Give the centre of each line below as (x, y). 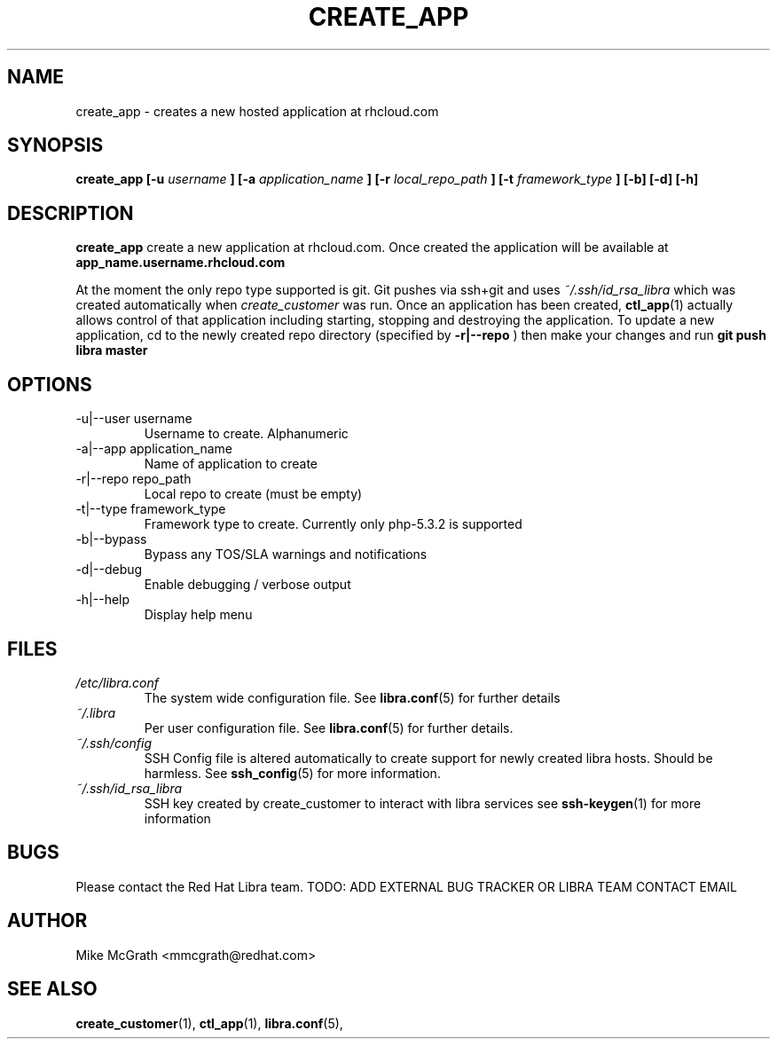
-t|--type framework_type (151, 509)
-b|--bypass (111, 539)
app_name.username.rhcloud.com (181, 263)
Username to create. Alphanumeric (246, 434)
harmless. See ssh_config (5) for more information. (292, 773)
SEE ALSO (52, 989)
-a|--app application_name (154, 449)
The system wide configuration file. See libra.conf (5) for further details (352, 697)
